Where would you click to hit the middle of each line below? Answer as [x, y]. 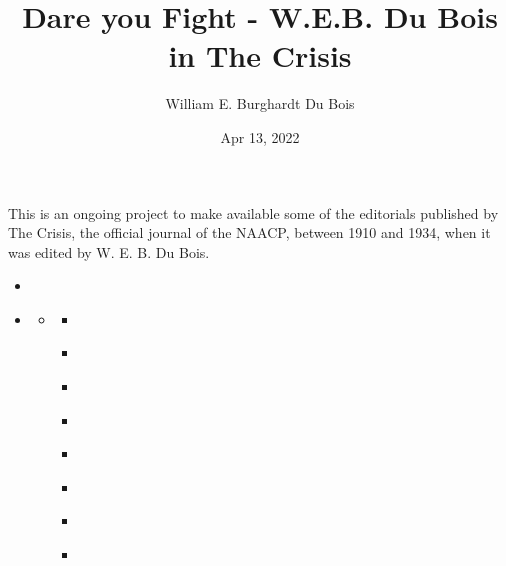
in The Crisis [260, 55]
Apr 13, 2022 [260, 136]
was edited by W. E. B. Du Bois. [109, 251]
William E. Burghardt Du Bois [260, 103]
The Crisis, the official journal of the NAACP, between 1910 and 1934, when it [249, 232]
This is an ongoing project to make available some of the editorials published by [253, 212]
